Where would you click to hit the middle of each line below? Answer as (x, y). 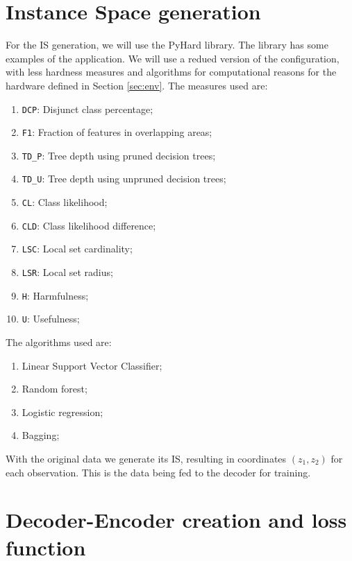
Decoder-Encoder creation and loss (176, 520)
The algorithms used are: (59, 342)
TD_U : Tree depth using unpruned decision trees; (124, 179)
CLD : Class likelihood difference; (89, 225)
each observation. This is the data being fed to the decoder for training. (158, 472)
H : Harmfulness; (55, 295)
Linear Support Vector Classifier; (92, 365)
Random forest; (55, 389)
